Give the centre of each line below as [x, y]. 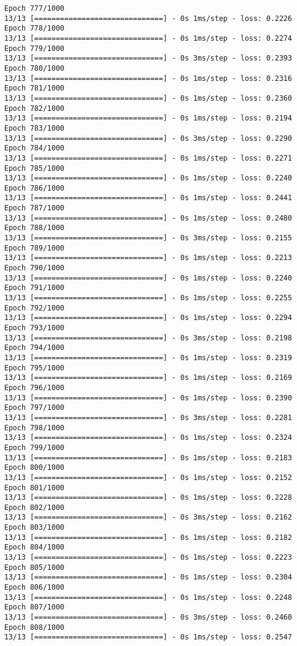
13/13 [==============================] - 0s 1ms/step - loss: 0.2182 [148, 537]
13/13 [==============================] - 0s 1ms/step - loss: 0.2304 [148, 577]
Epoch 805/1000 [34, 567]
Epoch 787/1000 [34, 208]
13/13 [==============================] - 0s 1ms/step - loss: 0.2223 [148, 558]
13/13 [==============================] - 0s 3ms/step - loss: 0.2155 [148, 238]
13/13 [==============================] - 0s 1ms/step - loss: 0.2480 [148, 218]
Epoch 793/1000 [34, 328]
